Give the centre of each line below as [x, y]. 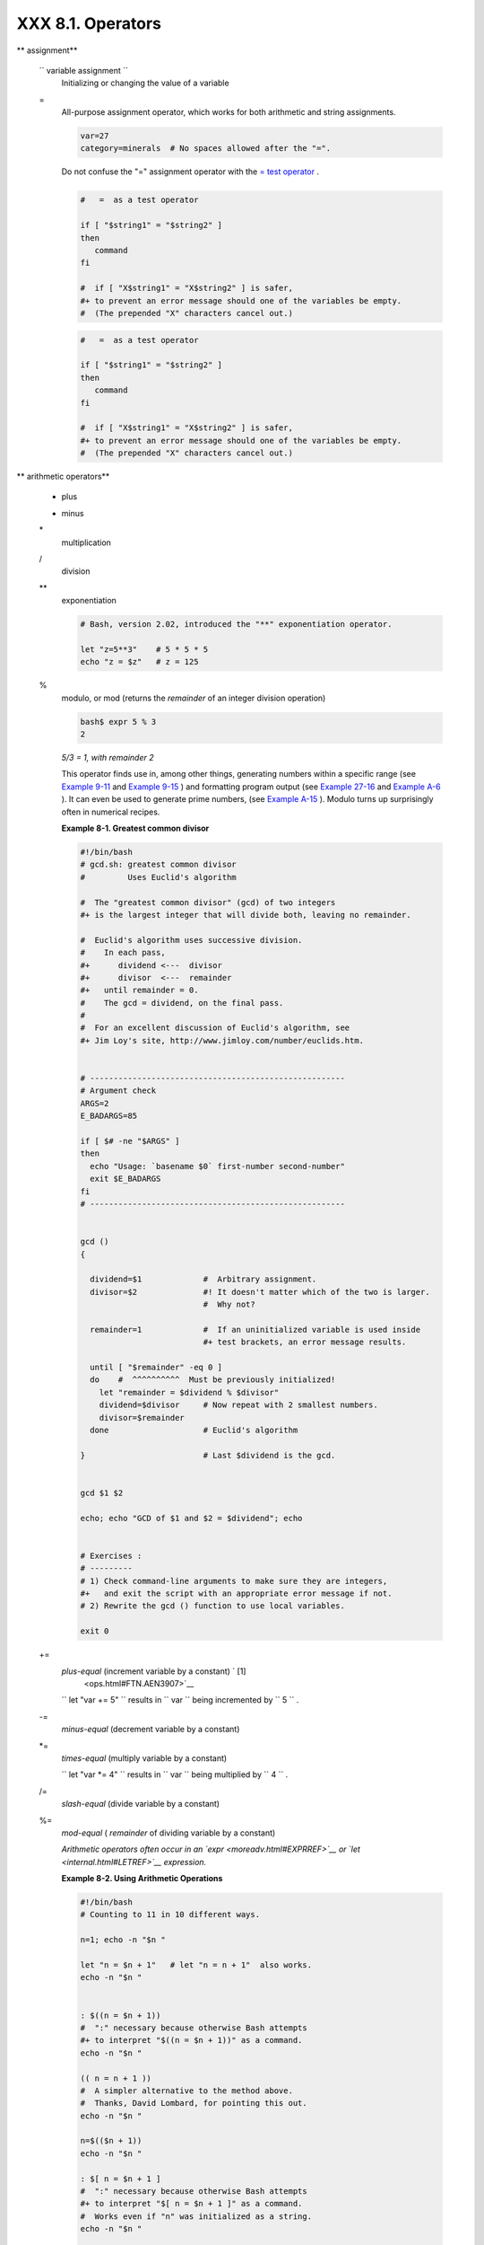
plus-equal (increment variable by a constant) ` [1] [154, 1671]
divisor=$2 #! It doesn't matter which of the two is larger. [260, 1292]
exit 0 [95, 1631]
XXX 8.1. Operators [89, 23]
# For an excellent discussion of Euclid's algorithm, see [215, 1028]
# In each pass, [123, 953]
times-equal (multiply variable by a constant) [144, 1758]
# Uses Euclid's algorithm [158, 877]
